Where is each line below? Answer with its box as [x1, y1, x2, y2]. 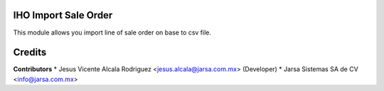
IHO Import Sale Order [13, 9, 113, 21]
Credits [13, 47, 47, 59]
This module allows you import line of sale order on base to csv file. [13, 28, 212, 37]
